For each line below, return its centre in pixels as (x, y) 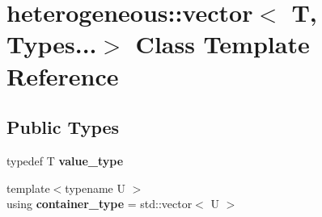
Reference (63, 75)
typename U (95, 188)
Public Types (63, 127)
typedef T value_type (65, 160)
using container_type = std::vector (100, 204)
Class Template (222, 44)
